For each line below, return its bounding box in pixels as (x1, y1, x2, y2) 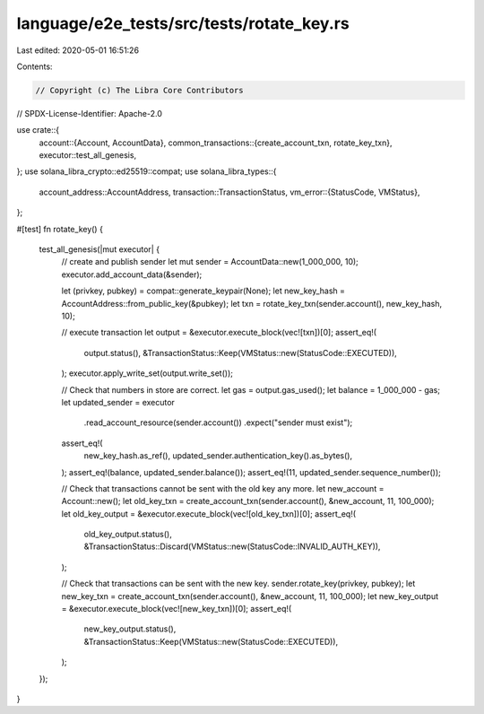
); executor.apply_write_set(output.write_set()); (61, 368, 233, 379)
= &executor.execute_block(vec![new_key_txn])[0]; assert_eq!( (61, 604, 292, 614)
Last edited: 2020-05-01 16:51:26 (16, 45, 139, 56)
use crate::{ (16, 125, 60, 135)
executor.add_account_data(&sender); (61, 269, 203, 280)
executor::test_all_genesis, (39, 150, 137, 161)
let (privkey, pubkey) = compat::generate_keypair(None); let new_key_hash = (61, 285, 345, 296)
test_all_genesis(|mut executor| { (39, 244, 160, 255)
